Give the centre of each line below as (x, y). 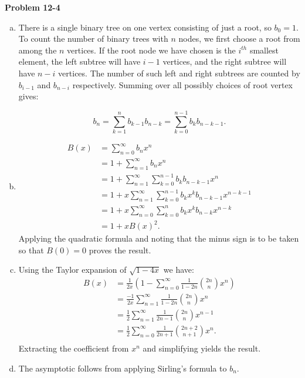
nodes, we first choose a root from (239, 39)
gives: (28, 96)
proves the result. (120, 250)
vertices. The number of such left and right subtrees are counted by (179, 73)
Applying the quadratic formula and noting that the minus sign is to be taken (159, 238)
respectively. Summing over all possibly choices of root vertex (183, 84)
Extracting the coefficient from (74, 348)
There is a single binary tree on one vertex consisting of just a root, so (145, 27)
